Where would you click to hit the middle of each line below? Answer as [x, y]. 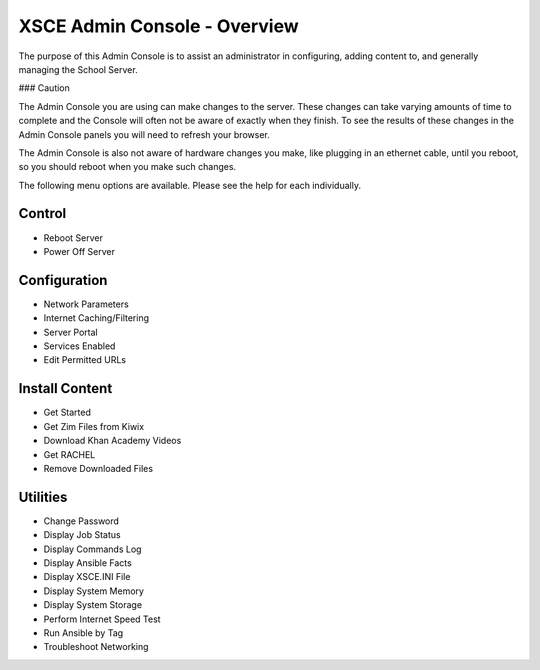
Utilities [43, 496]
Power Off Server [79, 251]
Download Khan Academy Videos [112, 441]
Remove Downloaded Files [98, 468]
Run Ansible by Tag [83, 632]
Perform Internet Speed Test [102, 619]
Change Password [81, 521]
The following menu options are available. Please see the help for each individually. [190, 185]
